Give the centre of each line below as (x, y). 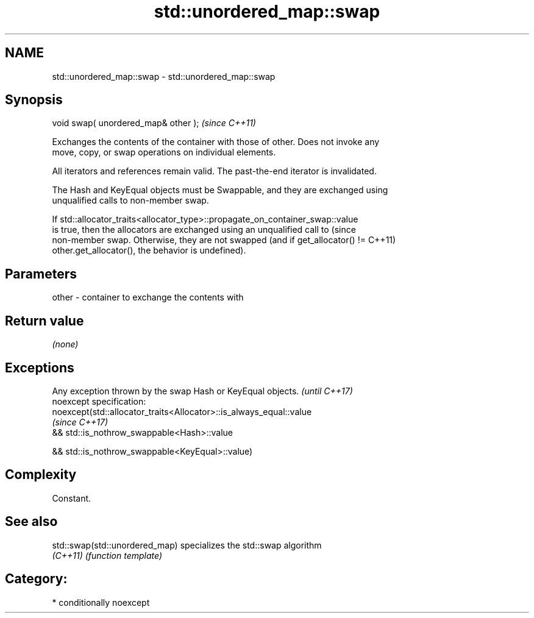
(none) (65, 344)
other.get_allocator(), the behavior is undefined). (149, 250)
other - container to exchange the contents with (148, 297)
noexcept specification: (99, 401)
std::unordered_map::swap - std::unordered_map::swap (164, 76)
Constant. (72, 498)
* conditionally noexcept (101, 602)
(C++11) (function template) (107, 555)
